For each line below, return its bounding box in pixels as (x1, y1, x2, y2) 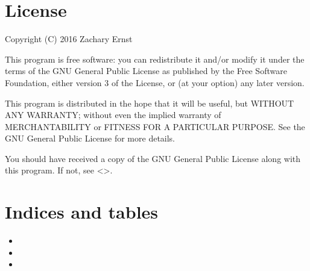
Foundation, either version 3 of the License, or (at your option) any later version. (5, 76, 305, 89)
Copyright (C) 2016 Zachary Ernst (5, 33, 133, 45)
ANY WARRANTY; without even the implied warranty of (5, 108, 221, 121)
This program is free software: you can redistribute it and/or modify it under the (5, 52, 305, 65)
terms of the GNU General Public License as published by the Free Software (5, 64, 287, 77)
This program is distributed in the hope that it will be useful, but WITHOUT (5, 96, 294, 109)
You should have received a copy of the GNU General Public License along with (5, 152, 301, 164)
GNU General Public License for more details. (5, 132, 176, 145)
